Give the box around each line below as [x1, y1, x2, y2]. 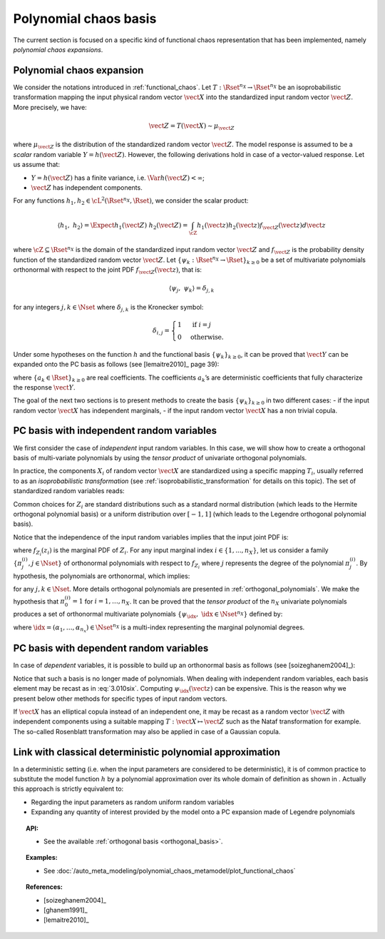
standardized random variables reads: [13, 487, 125, 495]
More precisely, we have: [13, 103, 87, 111]
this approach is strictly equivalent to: [13, 785, 124, 793]
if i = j [192, 320, 212, 328]
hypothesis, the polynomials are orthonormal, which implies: [13, 572, 190, 580]
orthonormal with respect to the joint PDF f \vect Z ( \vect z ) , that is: [13, 265, 202, 275]
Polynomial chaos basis [13, 11, 157, 26]
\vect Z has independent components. [31, 183, 143, 192]
